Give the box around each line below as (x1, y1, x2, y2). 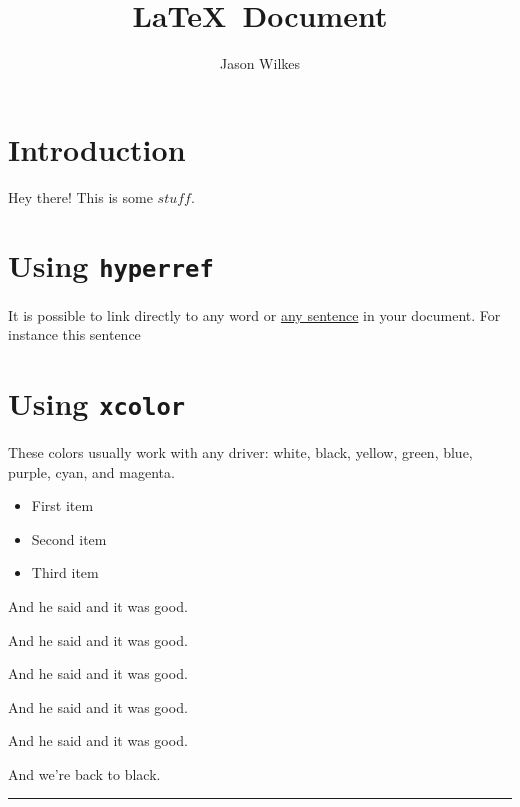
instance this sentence (8, 324, 141, 345)
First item (31, 495, 94, 516)
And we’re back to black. (8, 763, 161, 784)
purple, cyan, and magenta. (8, 461, 175, 482)
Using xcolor (8, 382, 186, 423)
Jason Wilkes (219, 53, 301, 74)
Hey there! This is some (8, 186, 153, 207)
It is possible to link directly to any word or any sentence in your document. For (8, 304, 501, 325)
